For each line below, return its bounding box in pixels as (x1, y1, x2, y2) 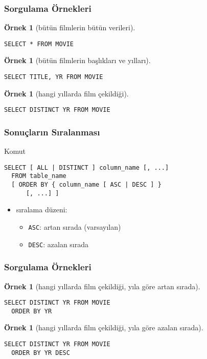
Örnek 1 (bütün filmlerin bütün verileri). (4, 22, 135, 33)
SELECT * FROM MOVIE (4, 40, 74, 48)
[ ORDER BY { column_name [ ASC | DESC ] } (11, 181, 162, 189)
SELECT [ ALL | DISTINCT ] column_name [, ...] (4, 164, 169, 171)
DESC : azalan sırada (28, 238, 89, 249)
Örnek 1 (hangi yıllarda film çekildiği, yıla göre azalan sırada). (4, 322, 203, 333)
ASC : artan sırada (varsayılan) (28, 222, 121, 232)
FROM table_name (11, 172, 66, 180)
